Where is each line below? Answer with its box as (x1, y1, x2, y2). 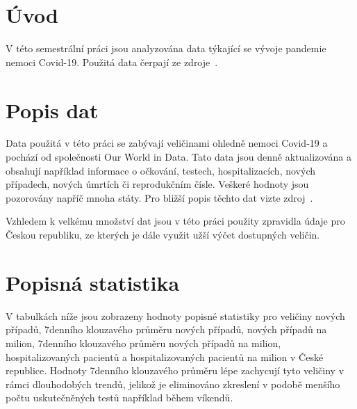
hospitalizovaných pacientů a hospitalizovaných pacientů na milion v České (6, 349, 324, 364)
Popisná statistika (6, 268, 180, 296)
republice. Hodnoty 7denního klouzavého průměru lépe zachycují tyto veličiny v (6, 363, 344, 378)
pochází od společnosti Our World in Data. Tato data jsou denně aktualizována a (6, 150, 351, 164)
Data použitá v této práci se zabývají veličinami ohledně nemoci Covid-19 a (6, 136, 328, 150)
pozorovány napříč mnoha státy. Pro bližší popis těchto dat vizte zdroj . (6, 190, 313, 205)
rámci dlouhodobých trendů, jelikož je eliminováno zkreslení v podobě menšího (6, 376, 340, 391)
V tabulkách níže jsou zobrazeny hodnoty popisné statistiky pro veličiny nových (6, 308, 345, 323)
